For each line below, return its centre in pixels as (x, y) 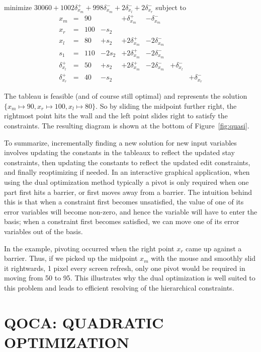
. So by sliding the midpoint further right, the (166, 105)
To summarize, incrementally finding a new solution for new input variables (120, 142)
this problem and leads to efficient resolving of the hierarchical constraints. (119, 287)
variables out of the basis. (43, 231)
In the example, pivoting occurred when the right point (89, 248)
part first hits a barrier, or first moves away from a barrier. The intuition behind (128, 192)
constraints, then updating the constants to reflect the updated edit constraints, (127, 162)
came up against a (214, 248)
